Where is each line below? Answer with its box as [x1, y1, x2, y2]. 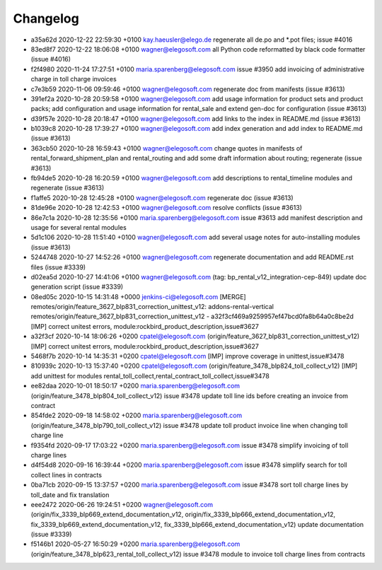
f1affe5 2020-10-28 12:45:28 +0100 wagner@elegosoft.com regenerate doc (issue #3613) [30, 193, 294, 202]
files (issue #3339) [30, 262, 86, 272]
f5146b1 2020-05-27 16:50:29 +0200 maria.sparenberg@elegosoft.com [30, 540, 241, 548]
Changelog [13, 11, 79, 26]
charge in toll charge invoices [30, 75, 117, 83]
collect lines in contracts [30, 470, 103, 479]
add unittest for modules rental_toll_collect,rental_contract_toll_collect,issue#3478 [30, 371, 270, 380]
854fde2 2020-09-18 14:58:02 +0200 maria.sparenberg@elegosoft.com [30, 411, 243, 420]
